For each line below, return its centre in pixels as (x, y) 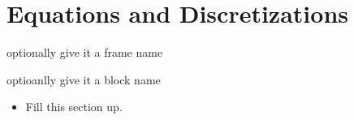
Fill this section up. (74, 107)
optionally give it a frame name (85, 52)
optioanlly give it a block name (84, 79)
